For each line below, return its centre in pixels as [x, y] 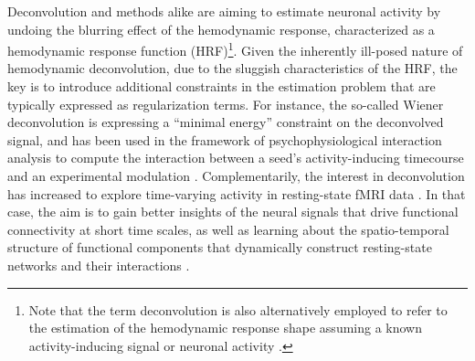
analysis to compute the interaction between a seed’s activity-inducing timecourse [236, 158]
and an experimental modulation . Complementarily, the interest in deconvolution [236, 175]
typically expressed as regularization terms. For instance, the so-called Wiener [226, 104]
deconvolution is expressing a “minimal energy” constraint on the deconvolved [226, 122]
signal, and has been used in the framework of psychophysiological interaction [225, 139]
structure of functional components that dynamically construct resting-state [220, 247]
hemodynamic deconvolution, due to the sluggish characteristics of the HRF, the [232, 68]
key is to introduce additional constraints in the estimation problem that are [222, 86]
